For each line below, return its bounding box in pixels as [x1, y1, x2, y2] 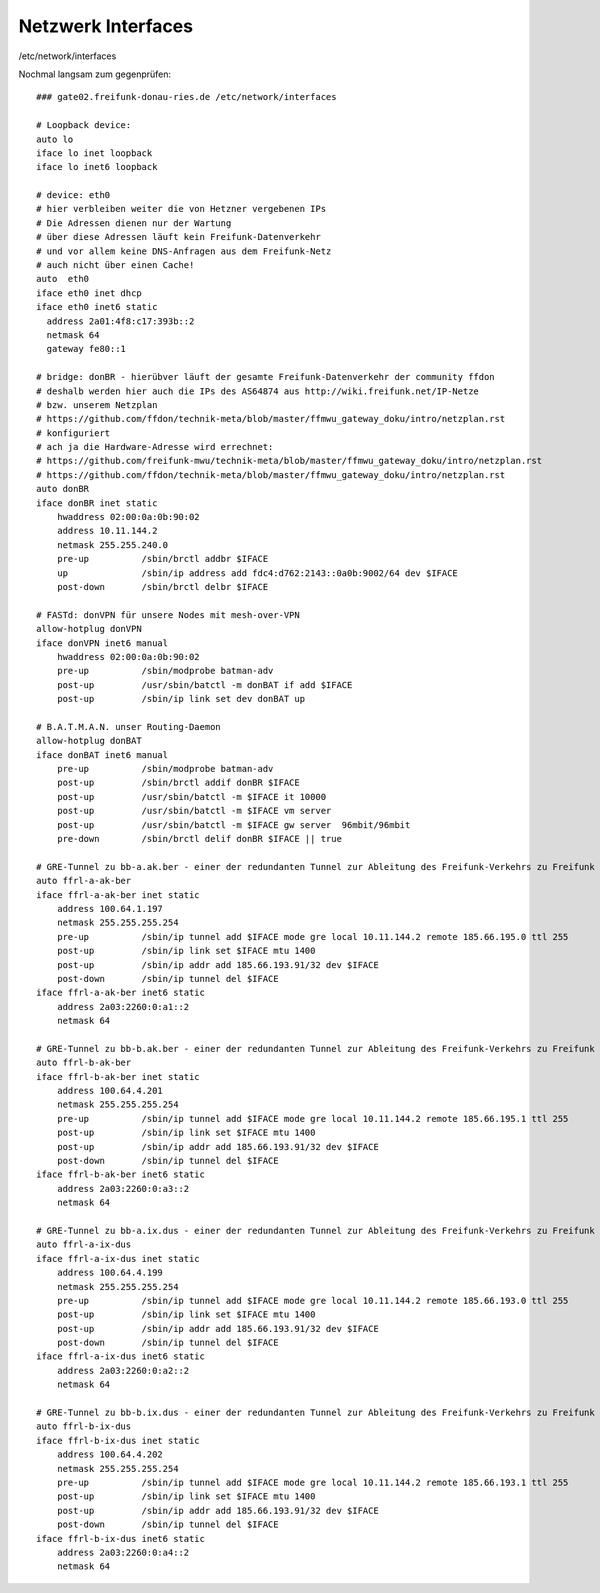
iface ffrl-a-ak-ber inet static [36, 889, 200, 900]
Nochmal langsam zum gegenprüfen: [18, 68, 172, 80]
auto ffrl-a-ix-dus [36, 1239, 132, 1250]
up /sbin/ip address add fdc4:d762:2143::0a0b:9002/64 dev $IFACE [56, 567, 459, 579]
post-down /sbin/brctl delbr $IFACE [56, 581, 269, 592]
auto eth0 [36, 273, 90, 285]
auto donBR [36, 483, 90, 495]
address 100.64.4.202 [56, 1449, 164, 1460]
